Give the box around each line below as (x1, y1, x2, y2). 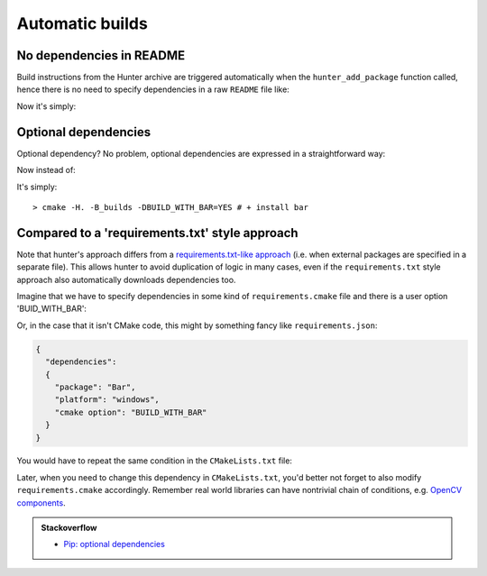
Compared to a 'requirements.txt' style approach (16, 225, 299, 241)
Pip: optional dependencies (63, 539, 166, 550)
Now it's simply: (16, 100, 77, 112)
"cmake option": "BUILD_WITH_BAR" (54, 407, 207, 417)
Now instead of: (16, 165, 76, 176)
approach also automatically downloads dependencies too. (16, 274, 236, 285)
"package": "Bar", (54, 381, 136, 392)
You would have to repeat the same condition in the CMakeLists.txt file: (16, 455, 293, 466)
